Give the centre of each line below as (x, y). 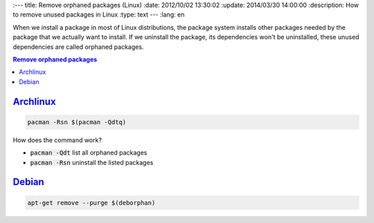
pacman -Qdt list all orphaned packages (89, 153)
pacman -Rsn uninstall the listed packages (92, 162)
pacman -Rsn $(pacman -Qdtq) (77, 122)
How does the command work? (57, 140)
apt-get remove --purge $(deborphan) (91, 203)
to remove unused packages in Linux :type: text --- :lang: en (99, 14)
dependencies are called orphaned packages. (78, 47)
